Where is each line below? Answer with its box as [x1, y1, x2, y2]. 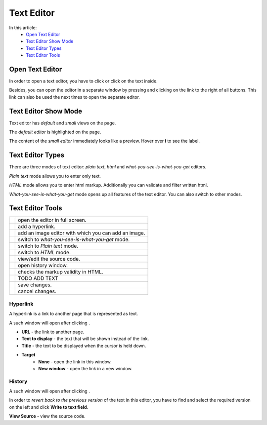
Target [21, 352, 36, 358]
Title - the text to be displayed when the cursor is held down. [21, 343, 146, 348]
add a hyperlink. [18, 223, 55, 230]
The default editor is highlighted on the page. [9, 129, 101, 135]
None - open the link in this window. [38, 358, 112, 365]
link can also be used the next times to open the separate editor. [9, 94, 140, 100]
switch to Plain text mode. [18, 242, 79, 249]
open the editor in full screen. [18, 217, 87, 224]
